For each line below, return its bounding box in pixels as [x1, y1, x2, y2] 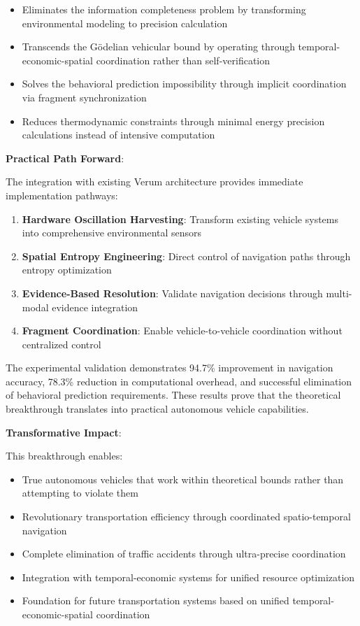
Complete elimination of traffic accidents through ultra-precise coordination [22, 546, 346, 561]
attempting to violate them [22, 485, 138, 500]
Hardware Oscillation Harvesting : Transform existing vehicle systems [22, 211, 338, 226]
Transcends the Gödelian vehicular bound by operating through [22, 39, 295, 54]
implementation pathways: [6, 187, 118, 202]
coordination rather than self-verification [96, 52, 271, 67]
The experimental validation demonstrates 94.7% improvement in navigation [6, 360, 333, 375]
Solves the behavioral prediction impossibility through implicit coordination [22, 76, 347, 91]
